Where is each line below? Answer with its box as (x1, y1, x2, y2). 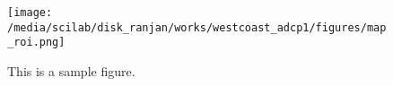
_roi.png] (7, 36, 65, 49)
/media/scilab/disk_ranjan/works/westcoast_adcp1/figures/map (7, 21, 387, 34)
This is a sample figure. (7, 61, 135, 80)
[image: (7, 6, 53, 19)
